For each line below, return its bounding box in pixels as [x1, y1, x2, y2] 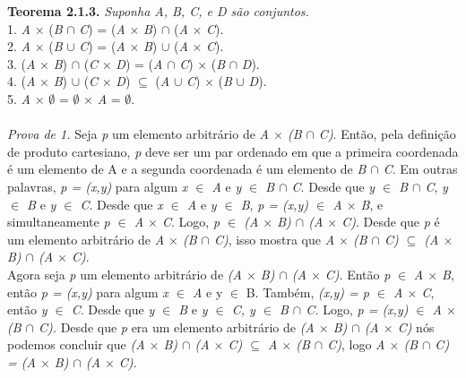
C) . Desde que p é [341, 212, 440, 231]
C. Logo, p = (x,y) [306, 300, 409, 319]
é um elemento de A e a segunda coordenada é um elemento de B [7, 159, 367, 178]
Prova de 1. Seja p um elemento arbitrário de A [7, 125, 269, 143]
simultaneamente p [7, 212, 110, 231]
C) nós [397, 317, 435, 336]
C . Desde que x [80, 194, 163, 213]
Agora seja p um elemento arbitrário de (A [7, 264, 242, 283]
